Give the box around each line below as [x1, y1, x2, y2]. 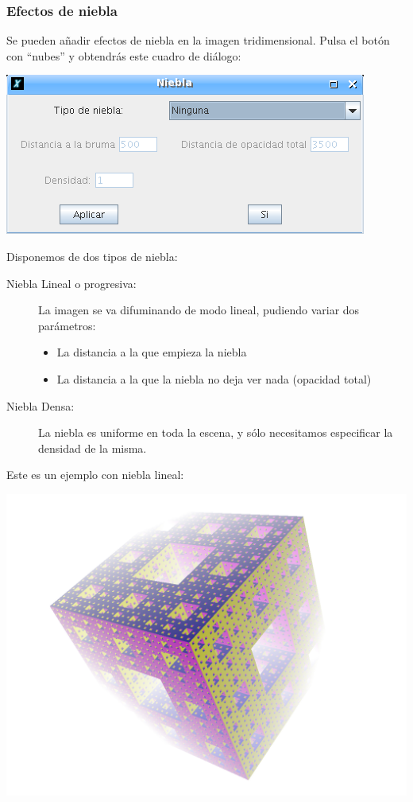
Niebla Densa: [6, 397, 75, 414]
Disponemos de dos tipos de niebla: [6, 248, 178, 264]
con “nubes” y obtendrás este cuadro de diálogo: [6, 47, 241, 64]
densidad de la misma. [38, 439, 147, 456]
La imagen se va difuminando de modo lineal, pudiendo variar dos [38, 302, 360, 318]
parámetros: [38, 317, 96, 333]
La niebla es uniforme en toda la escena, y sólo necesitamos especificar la [38, 424, 393, 441]
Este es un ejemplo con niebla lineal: [6, 466, 184, 483]
